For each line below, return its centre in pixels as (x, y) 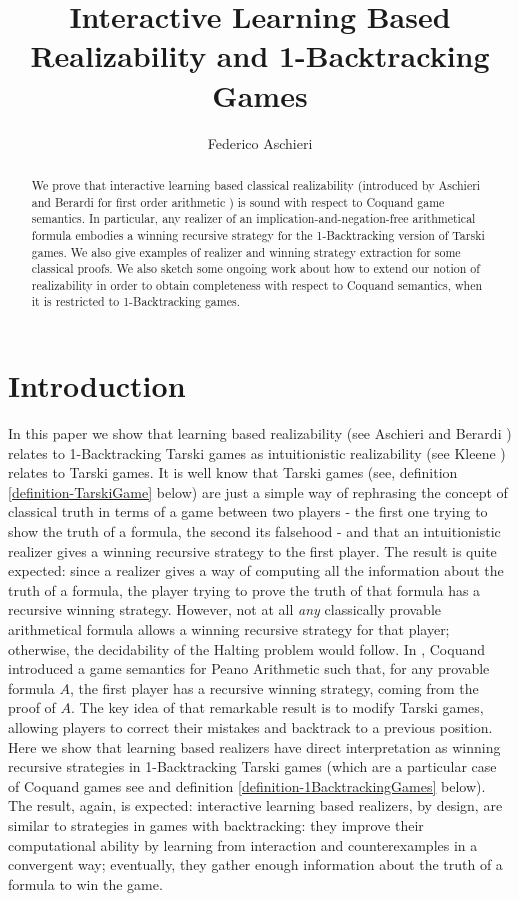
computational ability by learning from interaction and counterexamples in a (243, 844)
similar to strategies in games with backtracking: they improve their (216, 824)
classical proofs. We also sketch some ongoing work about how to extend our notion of (255, 268)
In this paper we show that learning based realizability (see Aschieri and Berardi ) (260, 433)
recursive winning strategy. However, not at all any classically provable (224, 609)
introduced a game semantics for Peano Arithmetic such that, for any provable (249, 668)
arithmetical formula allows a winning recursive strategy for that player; (229, 629)
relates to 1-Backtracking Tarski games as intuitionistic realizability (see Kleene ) (257, 452)
